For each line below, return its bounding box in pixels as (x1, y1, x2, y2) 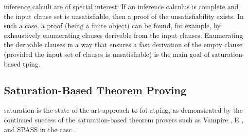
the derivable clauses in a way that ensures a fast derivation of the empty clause (4, 39, 243, 50)
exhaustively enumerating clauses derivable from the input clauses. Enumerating (4, 30, 243, 40)
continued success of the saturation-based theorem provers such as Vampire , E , (4, 114, 244, 124)
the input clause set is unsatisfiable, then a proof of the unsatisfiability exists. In (4, 11, 244, 21)
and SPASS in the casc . (4, 124, 76, 134)
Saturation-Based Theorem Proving (4, 82, 187, 97)
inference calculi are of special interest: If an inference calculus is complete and (4, 1, 239, 11)
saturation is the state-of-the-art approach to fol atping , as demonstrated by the (4, 105, 243, 115)
